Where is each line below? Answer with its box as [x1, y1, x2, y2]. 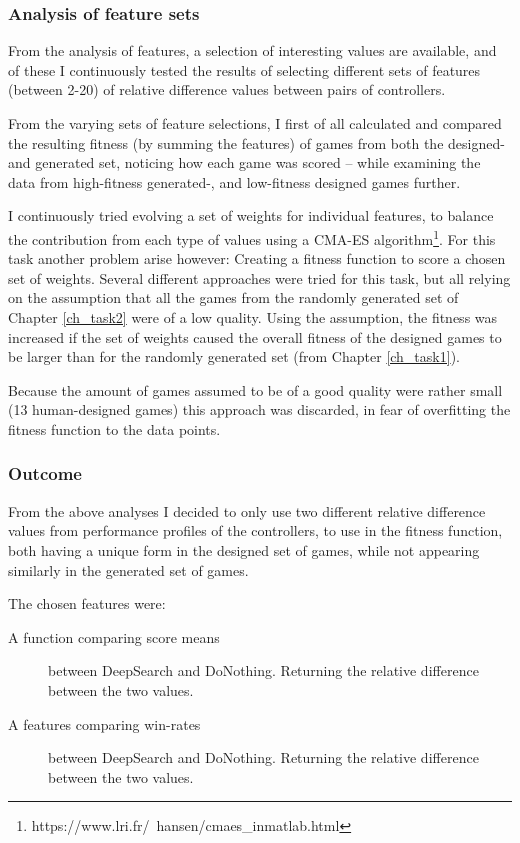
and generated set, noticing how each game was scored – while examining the [8, 152, 481, 173]
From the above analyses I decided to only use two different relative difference [8, 500, 486, 521]
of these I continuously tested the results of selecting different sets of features [8, 59, 481, 80]
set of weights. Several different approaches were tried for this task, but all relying [8, 267, 511, 288]
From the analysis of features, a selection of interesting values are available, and [8, 40, 497, 61]
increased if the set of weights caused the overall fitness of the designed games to [8, 326, 502, 347]
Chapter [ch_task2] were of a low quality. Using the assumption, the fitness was [8, 307, 498, 327]
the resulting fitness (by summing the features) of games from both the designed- [8, 132, 505, 153]
